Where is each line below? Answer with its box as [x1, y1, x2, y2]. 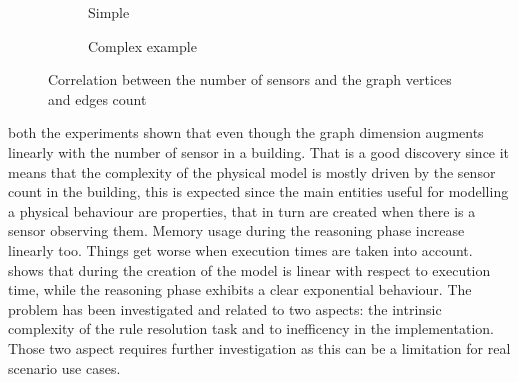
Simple [88, 2, 130, 22]
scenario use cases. [8, 357, 121, 378]
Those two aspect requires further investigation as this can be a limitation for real [8, 337, 511, 358]
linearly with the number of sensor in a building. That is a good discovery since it [8, 141, 510, 162]
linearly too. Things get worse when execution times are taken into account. [8, 239, 473, 260]
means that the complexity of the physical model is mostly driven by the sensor [8, 161, 496, 182]
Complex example [88, 35, 197, 56]
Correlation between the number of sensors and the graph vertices [48, 69, 452, 90]
